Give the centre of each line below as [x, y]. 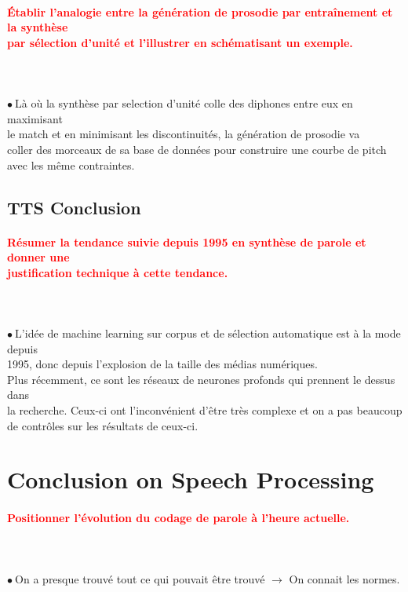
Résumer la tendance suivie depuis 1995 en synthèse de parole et [187, 241]
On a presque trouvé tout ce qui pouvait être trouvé [140, 578]
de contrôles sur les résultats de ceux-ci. [103, 425]
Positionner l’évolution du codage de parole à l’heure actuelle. [178, 518]
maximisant [35, 118]
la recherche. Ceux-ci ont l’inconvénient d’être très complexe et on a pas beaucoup [205, 410]
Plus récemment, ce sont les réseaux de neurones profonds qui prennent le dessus [201, 379]
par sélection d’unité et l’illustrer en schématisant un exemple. [180, 42]
